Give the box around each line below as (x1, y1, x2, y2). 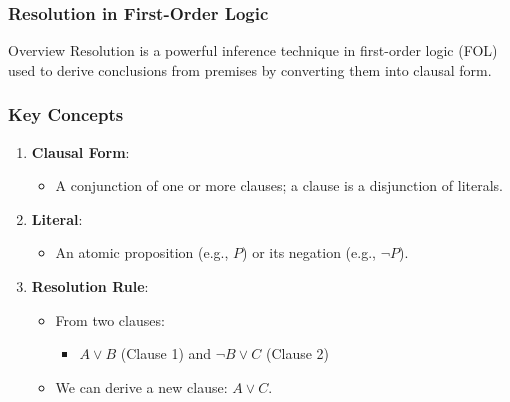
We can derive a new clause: (55, 376, 228, 397)
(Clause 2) (265, 343, 330, 364)
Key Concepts (8, 102, 124, 127)
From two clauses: (55, 309, 165, 330)
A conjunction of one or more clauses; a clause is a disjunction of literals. (55, 175, 503, 196)
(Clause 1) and (120, 343, 212, 364)
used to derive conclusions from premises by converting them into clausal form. (8, 59, 492, 80)
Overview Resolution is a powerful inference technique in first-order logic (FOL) (8, 40, 498, 61)
